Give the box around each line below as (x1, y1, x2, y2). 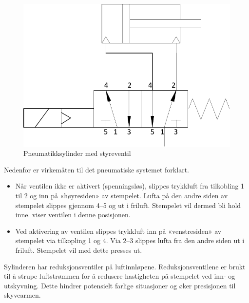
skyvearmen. (4, 290, 41, 300)
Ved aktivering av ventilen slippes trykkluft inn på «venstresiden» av (15, 226, 222, 236)
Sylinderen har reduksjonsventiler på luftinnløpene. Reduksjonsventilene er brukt (4, 261, 246, 271)
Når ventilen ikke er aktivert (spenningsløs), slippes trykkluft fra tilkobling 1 (15, 181, 245, 191)
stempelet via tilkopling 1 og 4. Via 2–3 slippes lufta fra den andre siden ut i (15, 235, 245, 246)
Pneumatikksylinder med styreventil (23, 148, 131, 158)
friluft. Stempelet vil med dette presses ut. (15, 245, 142, 255)
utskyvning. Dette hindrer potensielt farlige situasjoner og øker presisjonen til (4, 280, 236, 290)
